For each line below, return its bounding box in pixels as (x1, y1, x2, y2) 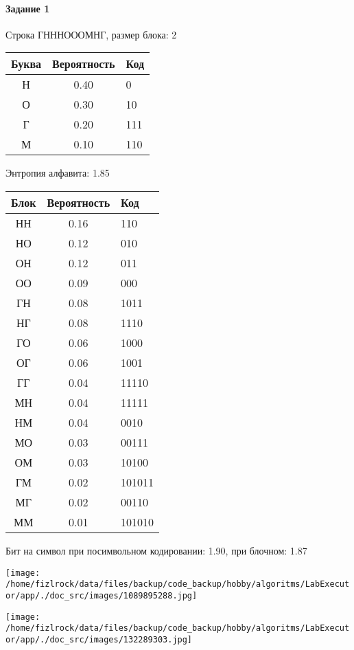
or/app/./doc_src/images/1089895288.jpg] (5, 590, 198, 601)
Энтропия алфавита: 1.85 (5, 166, 110, 180)
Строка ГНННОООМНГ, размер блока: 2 (5, 27, 177, 41)
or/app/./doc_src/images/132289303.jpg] (5, 634, 193, 645)
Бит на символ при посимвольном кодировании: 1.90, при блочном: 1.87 (5, 543, 307, 557)
